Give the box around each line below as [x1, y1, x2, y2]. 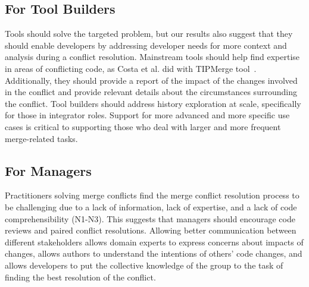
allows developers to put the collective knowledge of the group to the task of [5, 258, 283, 271]
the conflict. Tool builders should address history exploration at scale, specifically [5, 97, 301, 109]
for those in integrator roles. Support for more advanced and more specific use [5, 109, 290, 121]
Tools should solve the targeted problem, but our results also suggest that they [5, 27, 293, 40]
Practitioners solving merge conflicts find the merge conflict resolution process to [5, 189, 299, 201]
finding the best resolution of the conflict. [5, 270, 156, 283]
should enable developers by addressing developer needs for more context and [5, 39, 287, 51]
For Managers [5, 161, 92, 179]
